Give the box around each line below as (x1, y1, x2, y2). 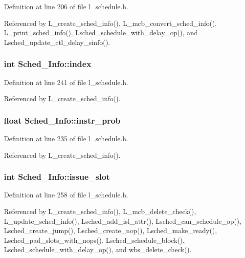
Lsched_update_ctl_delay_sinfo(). (4, 37, 110, 47)
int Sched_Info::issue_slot (4, 171, 110, 183)
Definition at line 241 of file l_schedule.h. (4, 77, 128, 87)
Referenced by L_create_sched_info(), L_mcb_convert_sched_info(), (4, 18, 217, 28)
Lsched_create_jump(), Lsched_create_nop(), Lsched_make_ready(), (4, 225, 217, 236)
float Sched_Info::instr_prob (4, 114, 121, 126)
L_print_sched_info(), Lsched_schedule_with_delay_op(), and (4, 27, 198, 38)
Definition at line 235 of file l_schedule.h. (4, 133, 128, 143)
